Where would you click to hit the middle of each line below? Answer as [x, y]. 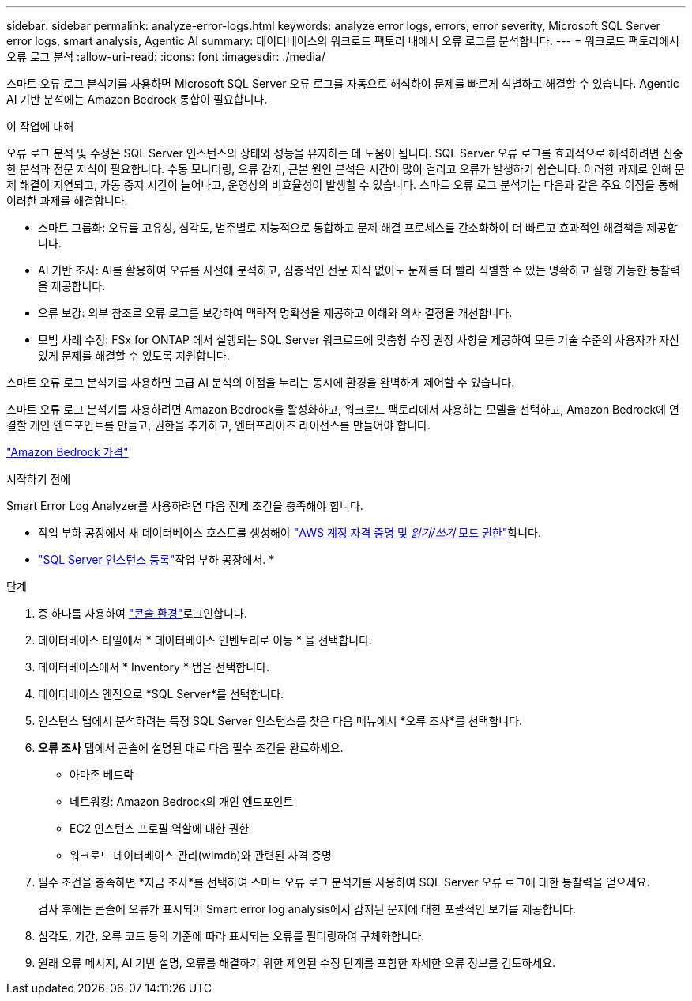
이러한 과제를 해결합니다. [67, 200]
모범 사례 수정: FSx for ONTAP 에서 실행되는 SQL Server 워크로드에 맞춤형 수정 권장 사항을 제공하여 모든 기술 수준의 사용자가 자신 [359, 340]
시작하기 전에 [39, 479]
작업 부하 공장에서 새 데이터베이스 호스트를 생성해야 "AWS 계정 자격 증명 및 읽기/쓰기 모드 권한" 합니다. [290, 533]
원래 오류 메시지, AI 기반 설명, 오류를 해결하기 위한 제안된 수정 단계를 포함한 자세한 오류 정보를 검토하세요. [297, 963]
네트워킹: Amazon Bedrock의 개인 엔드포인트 [182, 801]
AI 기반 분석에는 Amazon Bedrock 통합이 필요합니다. [137, 99]
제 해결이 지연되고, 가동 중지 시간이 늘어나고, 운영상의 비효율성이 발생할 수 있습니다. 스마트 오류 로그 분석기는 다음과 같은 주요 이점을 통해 [342, 185]
